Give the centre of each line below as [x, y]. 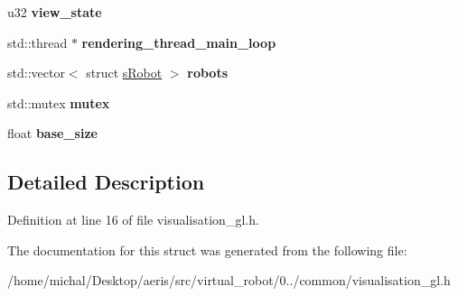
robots [207, 73]
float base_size [52, 133]
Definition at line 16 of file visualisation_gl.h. [133, 220]
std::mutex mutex [59, 102]
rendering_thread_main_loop [179, 42]
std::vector [36, 73]
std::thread [37, 42]
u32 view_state [55, 12]
